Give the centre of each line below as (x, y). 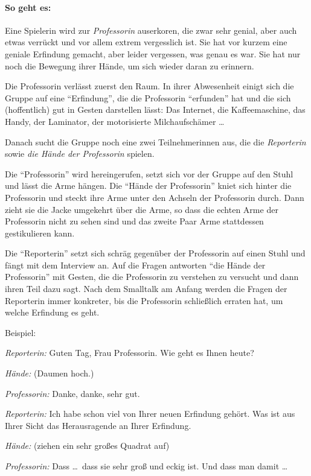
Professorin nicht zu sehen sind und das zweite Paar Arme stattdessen (134, 221)
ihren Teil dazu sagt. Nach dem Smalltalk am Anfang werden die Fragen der (146, 289)
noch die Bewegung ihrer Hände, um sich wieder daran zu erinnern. (130, 65)
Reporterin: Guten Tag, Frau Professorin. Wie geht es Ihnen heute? (130, 353)
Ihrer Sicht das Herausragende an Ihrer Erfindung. (98, 425)
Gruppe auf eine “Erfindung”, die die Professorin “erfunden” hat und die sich (148, 97)
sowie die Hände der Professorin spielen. (80, 154)
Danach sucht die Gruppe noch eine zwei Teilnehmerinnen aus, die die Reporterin (155, 141)
